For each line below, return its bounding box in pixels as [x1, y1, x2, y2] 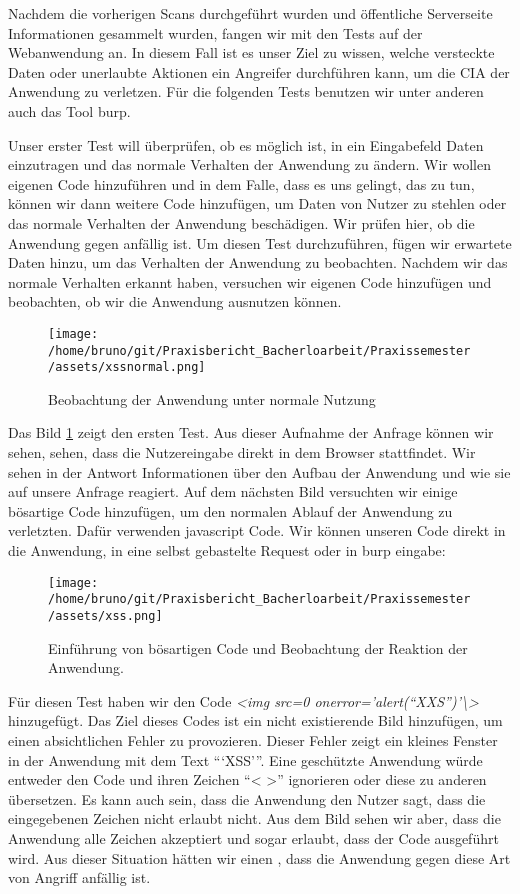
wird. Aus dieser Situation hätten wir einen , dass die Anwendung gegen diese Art [8, 847, 511, 868]
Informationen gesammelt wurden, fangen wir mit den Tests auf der [8, 22, 423, 43]
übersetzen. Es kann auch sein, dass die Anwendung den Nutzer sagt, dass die [8, 788, 486, 809]
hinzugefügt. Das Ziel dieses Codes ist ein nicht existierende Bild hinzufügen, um [8, 710, 503, 731]
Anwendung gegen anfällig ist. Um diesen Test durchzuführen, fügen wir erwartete [8, 232, 512, 253]
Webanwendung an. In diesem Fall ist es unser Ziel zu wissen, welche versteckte [8, 42, 495, 63]
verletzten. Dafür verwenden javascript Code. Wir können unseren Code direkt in [8, 520, 506, 541]
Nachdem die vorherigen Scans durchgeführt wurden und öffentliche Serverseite [8, 3, 493, 23]
